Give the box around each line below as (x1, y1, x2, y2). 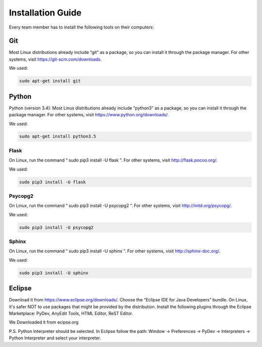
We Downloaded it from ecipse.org (9, 319, 79, 325)
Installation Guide (9, 7, 82, 18)
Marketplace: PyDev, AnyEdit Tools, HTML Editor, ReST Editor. (9, 311, 133, 316)
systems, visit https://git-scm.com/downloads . (9, 56, 102, 62)
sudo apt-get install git (19, 78, 81, 84)
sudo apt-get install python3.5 (19, 134, 97, 139)
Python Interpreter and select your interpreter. (9, 335, 101, 341)
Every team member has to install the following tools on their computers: (9, 24, 154, 30)
